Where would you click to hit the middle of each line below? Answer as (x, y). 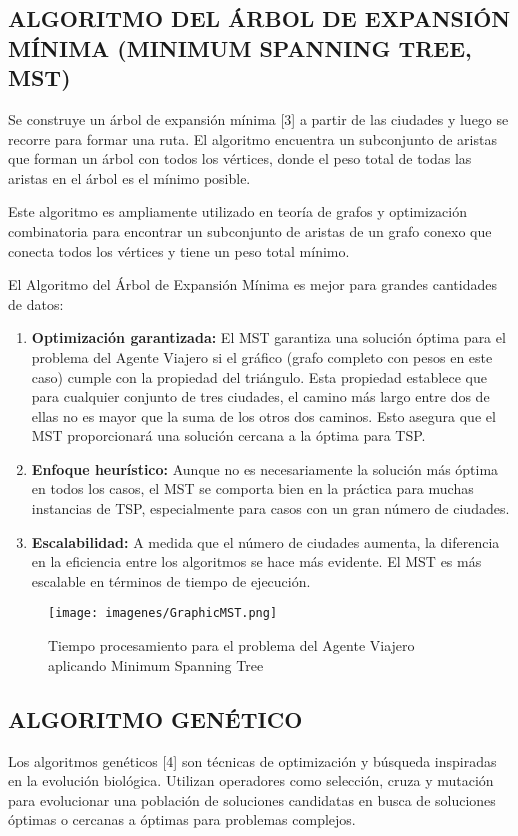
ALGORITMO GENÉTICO (155, 718)
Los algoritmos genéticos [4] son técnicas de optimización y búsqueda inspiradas (252, 760)
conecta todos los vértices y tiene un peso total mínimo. (179, 250)
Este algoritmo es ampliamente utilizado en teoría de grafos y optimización (238, 211)
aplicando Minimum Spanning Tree (156, 664)
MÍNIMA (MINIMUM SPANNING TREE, (240, 47)
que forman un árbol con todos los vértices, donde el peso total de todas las (240, 158)
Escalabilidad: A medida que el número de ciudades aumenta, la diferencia (265, 541)
